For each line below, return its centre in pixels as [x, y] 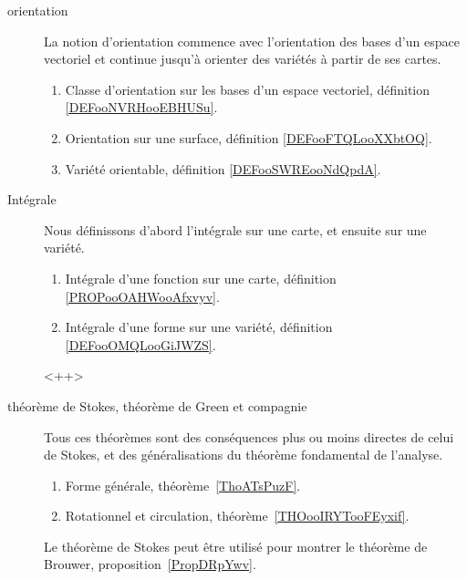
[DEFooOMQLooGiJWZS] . [140, 344]
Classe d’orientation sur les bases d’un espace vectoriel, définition [248, 89]
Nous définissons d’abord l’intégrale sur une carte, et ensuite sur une [235, 229]
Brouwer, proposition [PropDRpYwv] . [150, 564]
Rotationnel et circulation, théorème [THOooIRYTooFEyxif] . [237, 516]
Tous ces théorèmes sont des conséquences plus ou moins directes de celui [249, 436]
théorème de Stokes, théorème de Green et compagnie [157, 405]
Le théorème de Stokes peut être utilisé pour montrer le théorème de [236, 546]
